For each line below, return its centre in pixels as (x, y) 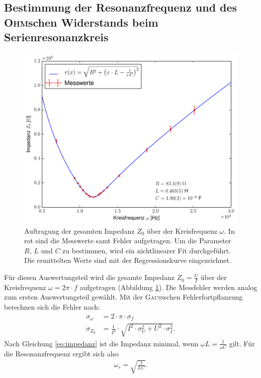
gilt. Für (242, 343)
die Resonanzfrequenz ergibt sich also (61, 353)
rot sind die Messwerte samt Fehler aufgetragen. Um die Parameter (128, 241)
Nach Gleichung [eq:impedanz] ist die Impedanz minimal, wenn (101, 343)
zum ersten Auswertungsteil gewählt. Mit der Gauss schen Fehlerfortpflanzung (123, 297)
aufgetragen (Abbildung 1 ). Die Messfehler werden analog (168, 287)
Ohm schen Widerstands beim (81, 22)
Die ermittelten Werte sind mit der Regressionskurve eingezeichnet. (128, 260)
